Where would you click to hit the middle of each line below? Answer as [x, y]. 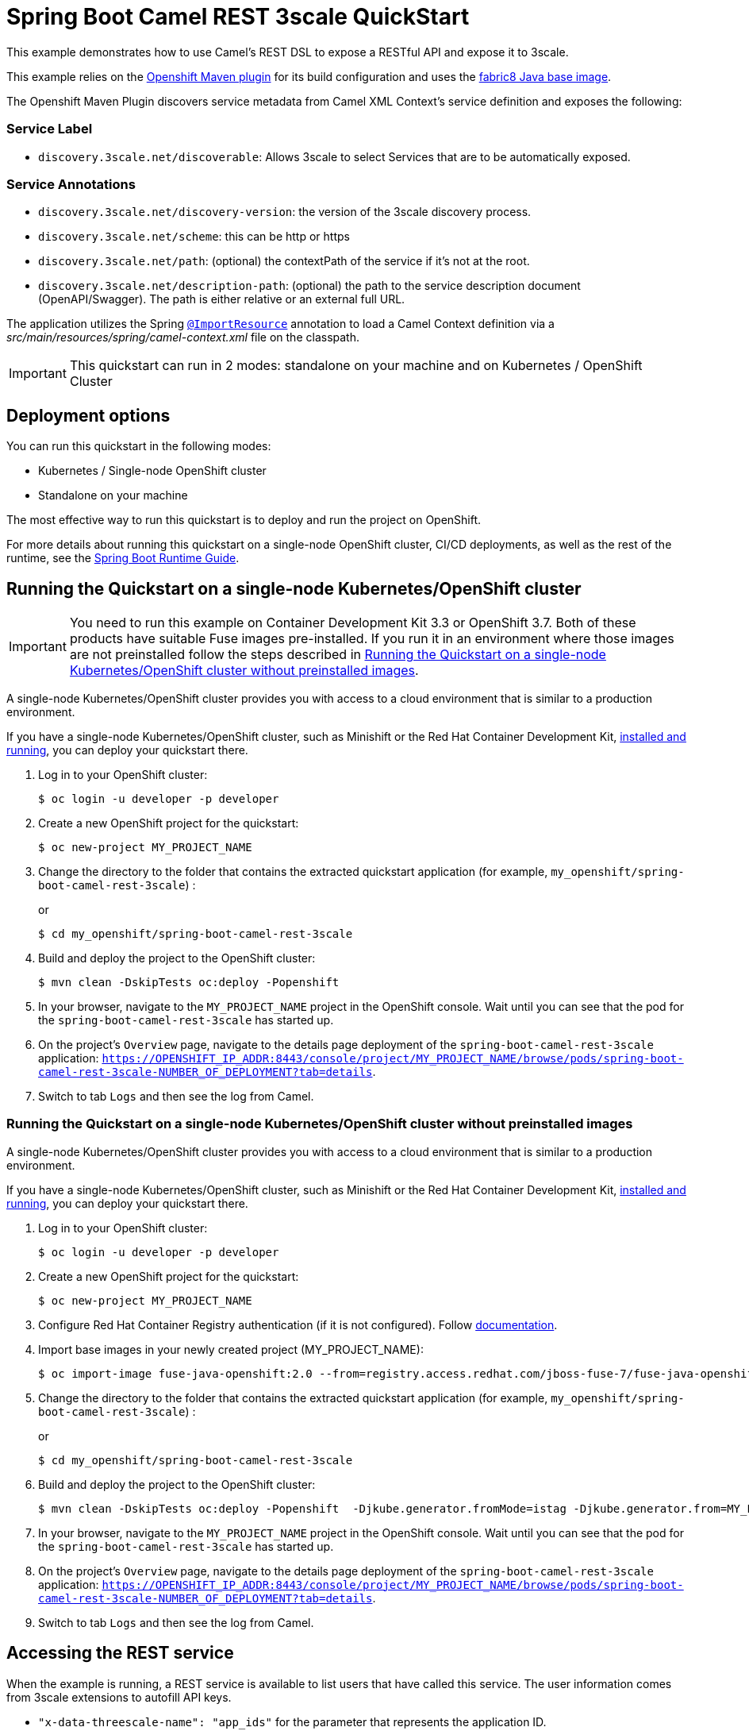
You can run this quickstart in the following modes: [139, 446]
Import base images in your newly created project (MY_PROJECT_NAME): [231, 1349]
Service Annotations [71, 184]
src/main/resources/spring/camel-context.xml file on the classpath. [183, 337]
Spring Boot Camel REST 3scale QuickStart [238, 17]
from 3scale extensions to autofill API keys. [119, 1697]
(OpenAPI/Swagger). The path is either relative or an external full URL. [222, 299]
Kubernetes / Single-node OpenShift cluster [152, 471]
